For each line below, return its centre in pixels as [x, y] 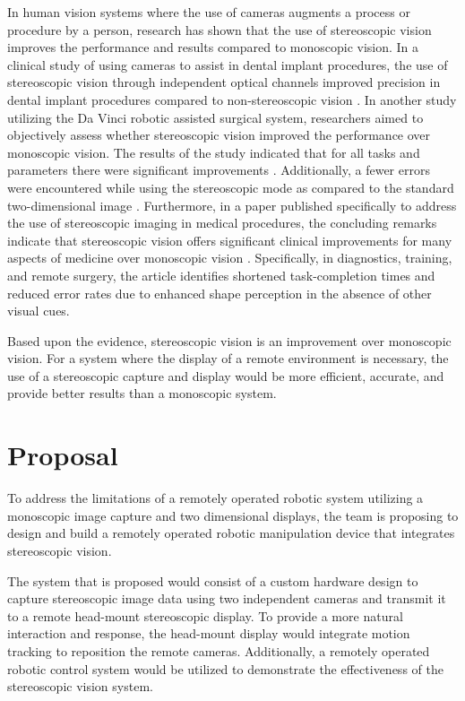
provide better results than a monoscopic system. [142, 393]
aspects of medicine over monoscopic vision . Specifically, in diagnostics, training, [230, 258]
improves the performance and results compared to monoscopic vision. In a [213, 47]
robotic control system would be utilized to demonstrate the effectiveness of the [225, 668]
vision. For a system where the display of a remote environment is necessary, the [228, 358]
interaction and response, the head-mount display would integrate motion [209, 633]
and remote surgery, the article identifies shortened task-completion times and [221, 275]
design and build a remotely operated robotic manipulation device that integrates [231, 533]
